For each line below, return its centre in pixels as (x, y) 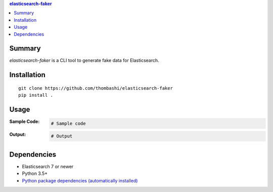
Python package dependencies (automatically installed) (80, 180)
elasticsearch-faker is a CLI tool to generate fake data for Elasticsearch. (84, 60)
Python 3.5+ (35, 173)
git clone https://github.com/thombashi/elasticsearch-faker (96, 88)
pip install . (36, 95)
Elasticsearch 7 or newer (48, 166)
